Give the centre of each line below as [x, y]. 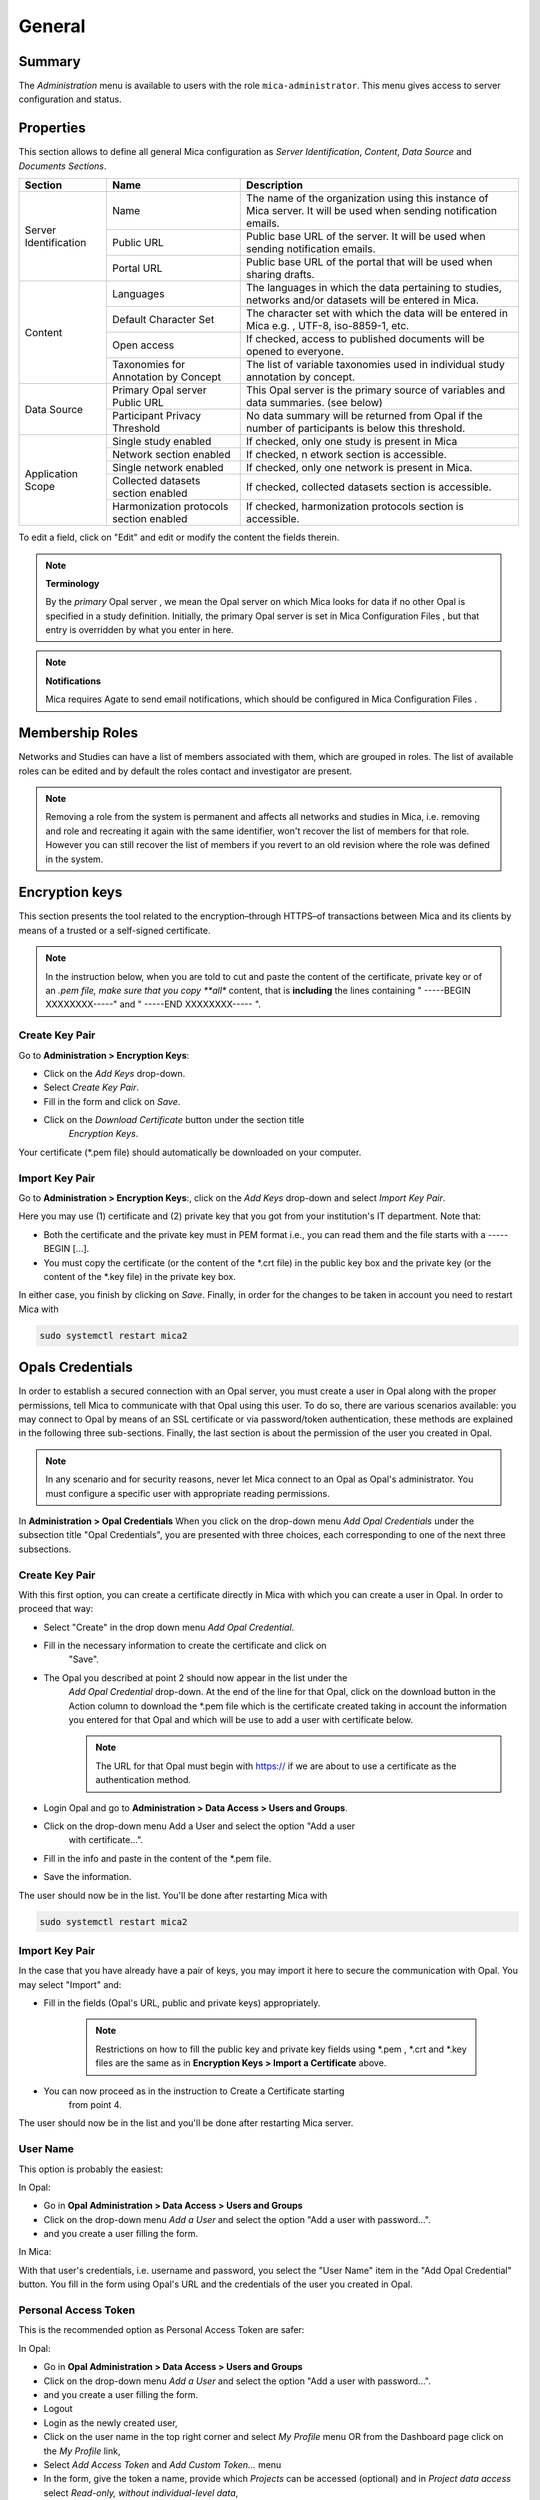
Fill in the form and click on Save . [112, 1101]
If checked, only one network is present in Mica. [359, 468]
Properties [52, 128]
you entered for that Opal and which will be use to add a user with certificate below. [241, 1719]
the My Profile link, [82, 2451]
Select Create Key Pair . [91, 1087]
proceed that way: [56, 1609]
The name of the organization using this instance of [367, 198]
